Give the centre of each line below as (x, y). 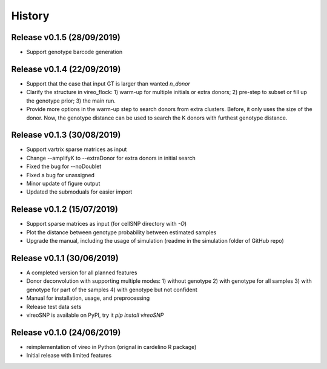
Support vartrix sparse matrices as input (77, 149)
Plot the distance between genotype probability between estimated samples (121, 232)
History (30, 16)
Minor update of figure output (63, 183)
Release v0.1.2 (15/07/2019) (64, 209)
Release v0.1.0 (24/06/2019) (66, 332)
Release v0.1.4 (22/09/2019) (66, 69)
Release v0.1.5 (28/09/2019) (66, 37)
